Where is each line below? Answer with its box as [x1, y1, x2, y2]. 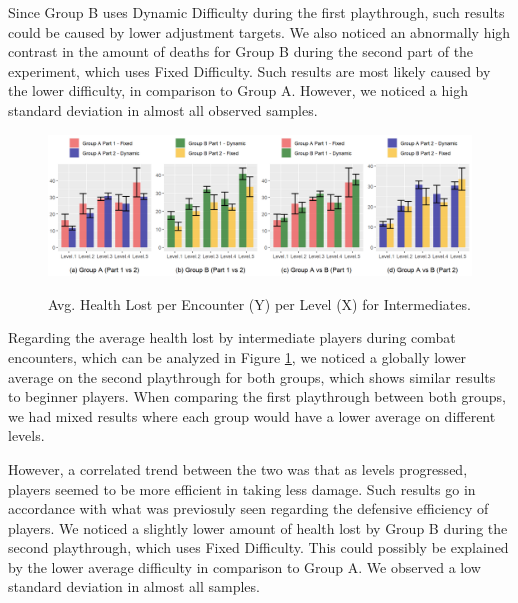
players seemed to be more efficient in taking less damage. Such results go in [8, 478, 476, 499]
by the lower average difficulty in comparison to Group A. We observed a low [8, 556, 481, 577]
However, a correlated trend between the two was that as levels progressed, [8, 458, 468, 479]
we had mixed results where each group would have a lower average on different [8, 405, 496, 426]
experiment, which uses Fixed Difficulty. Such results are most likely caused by [8, 60, 491, 81]
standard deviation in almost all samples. [8, 576, 260, 597]
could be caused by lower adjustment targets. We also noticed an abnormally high [8, 21, 511, 42]
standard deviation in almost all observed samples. [8, 99, 318, 120]
